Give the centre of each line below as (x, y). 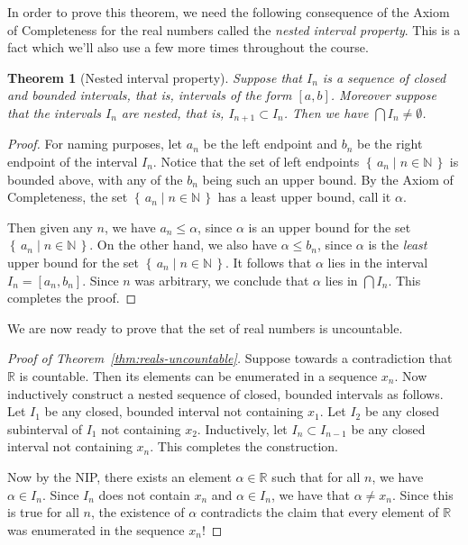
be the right (390, 144)
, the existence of (138, 512)
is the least (398, 245)
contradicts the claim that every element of (320, 512)
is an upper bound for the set (330, 227)
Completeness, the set (68, 197)
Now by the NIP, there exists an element (119, 476)
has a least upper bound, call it (304, 197)
